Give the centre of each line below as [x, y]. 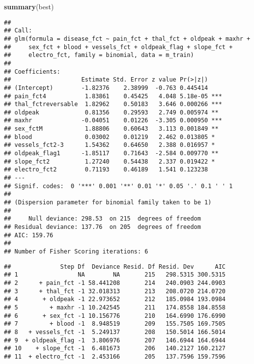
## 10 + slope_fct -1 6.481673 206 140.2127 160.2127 [115, 349]
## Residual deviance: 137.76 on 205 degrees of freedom [102, 227]
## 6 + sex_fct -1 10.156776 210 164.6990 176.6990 [115, 316]
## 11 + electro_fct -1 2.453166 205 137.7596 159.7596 [115, 356]
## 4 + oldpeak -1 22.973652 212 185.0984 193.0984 [115, 299]
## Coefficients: [32, 71]
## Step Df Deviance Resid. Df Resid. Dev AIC [115, 266]
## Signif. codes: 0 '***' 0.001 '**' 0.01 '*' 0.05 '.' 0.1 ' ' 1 [118, 186]
